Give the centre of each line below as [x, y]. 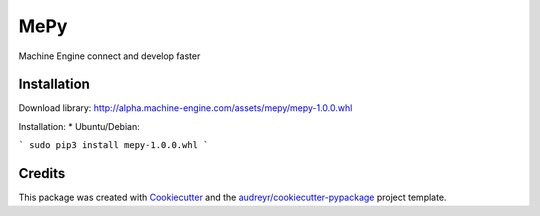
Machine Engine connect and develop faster [109, 56]
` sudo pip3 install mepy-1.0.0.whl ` [113, 145]
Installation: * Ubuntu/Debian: [79, 126]
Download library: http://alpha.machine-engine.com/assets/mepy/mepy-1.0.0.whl [185, 108]
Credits [42, 173]
